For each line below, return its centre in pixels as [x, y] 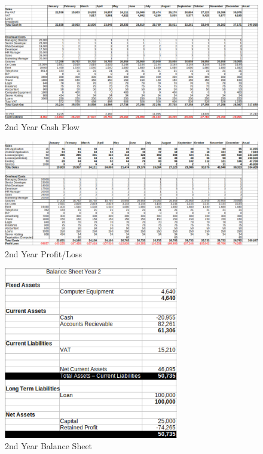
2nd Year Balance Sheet [49, 446]
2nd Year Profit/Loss [43, 253]
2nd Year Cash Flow [42, 127]
